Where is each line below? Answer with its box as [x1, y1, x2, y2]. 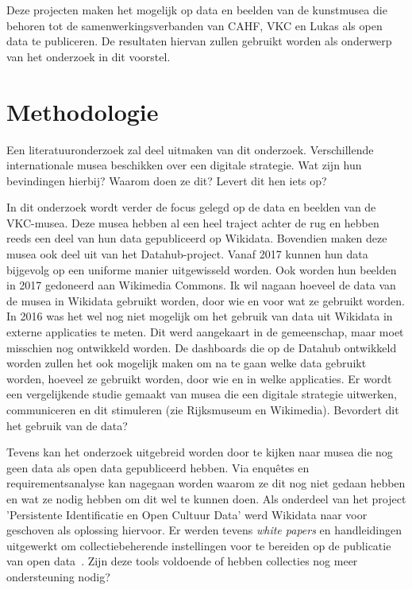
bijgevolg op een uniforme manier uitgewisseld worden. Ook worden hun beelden [6, 261, 397, 278]
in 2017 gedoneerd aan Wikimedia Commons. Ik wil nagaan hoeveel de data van [6, 277, 396, 293]
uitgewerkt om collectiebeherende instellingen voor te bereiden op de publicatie [6, 537, 391, 553]
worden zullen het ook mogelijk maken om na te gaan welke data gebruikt [6, 355, 367, 371]
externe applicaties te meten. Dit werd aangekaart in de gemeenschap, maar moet [6, 324, 404, 340]
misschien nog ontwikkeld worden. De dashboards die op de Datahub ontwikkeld [6, 339, 397, 355]
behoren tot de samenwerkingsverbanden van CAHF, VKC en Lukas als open [6, 17, 383, 33]
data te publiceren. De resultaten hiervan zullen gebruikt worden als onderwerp [6, 33, 392, 49]
